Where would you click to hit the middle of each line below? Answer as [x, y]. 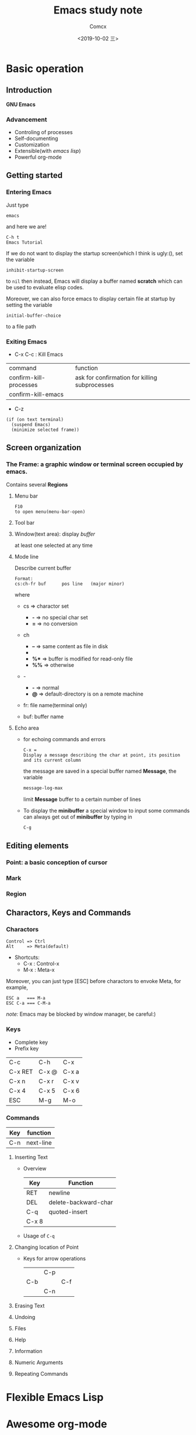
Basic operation [45, 69]
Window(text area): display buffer [55, 534]
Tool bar [24, 522]
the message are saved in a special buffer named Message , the [100, 771]
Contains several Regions [37, 484]
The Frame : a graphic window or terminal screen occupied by [95, 464]
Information [28, 1351]
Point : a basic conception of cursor [57, 862]
